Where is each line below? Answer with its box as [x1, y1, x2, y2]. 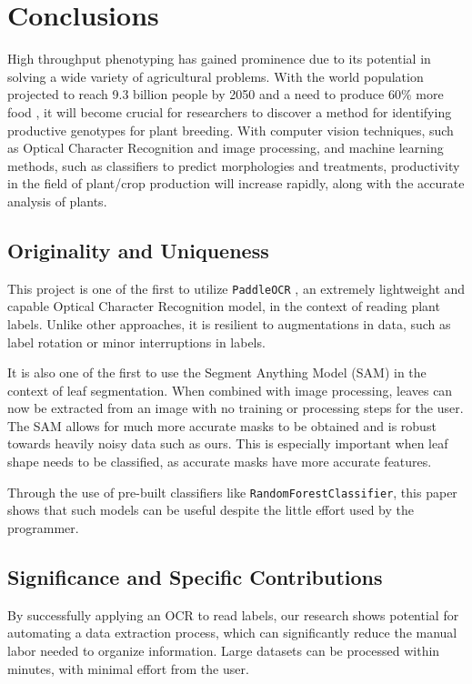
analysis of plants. [7, 191, 107, 210]
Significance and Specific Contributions [7, 562, 383, 590]
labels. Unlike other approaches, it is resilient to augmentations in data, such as [7, 314, 451, 333]
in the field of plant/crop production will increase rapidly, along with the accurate [7, 174, 465, 193]
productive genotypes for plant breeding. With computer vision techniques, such [7, 120, 454, 139]
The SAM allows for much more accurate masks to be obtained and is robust [7, 416, 437, 435]
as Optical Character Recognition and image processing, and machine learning [7, 138, 444, 157]
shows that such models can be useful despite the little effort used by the [7, 500, 414, 519]
